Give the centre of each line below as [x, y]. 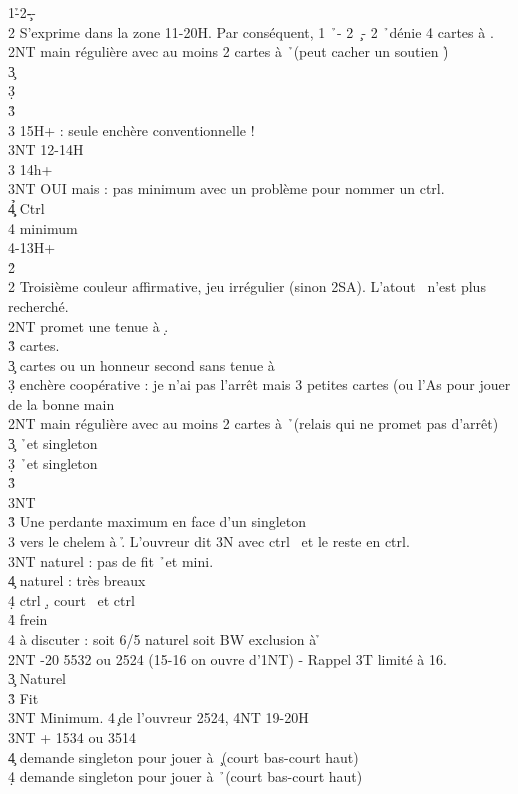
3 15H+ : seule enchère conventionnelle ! [131, 129]
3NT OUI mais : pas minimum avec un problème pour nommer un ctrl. [226, 188]
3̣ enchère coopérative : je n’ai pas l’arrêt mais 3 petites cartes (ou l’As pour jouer [259, 384]
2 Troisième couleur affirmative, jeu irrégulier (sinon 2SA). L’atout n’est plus [247, 286]
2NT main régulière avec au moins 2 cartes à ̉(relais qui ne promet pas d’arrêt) [253, 423]
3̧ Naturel [37, 678]
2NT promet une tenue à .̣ [88, 325]
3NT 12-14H [46, 149]
